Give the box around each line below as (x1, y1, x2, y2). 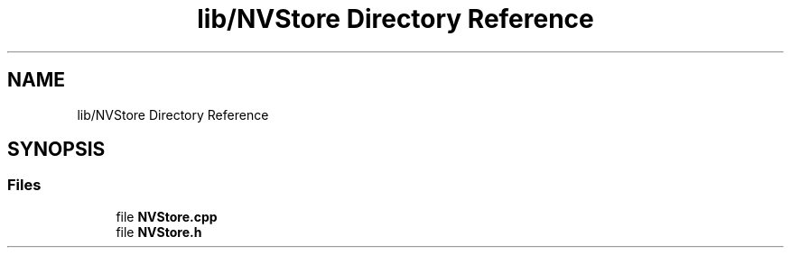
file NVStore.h (116, 223, 202, 240)
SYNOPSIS (7, 138, 106, 161)
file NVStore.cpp (116, 208, 218, 224)
